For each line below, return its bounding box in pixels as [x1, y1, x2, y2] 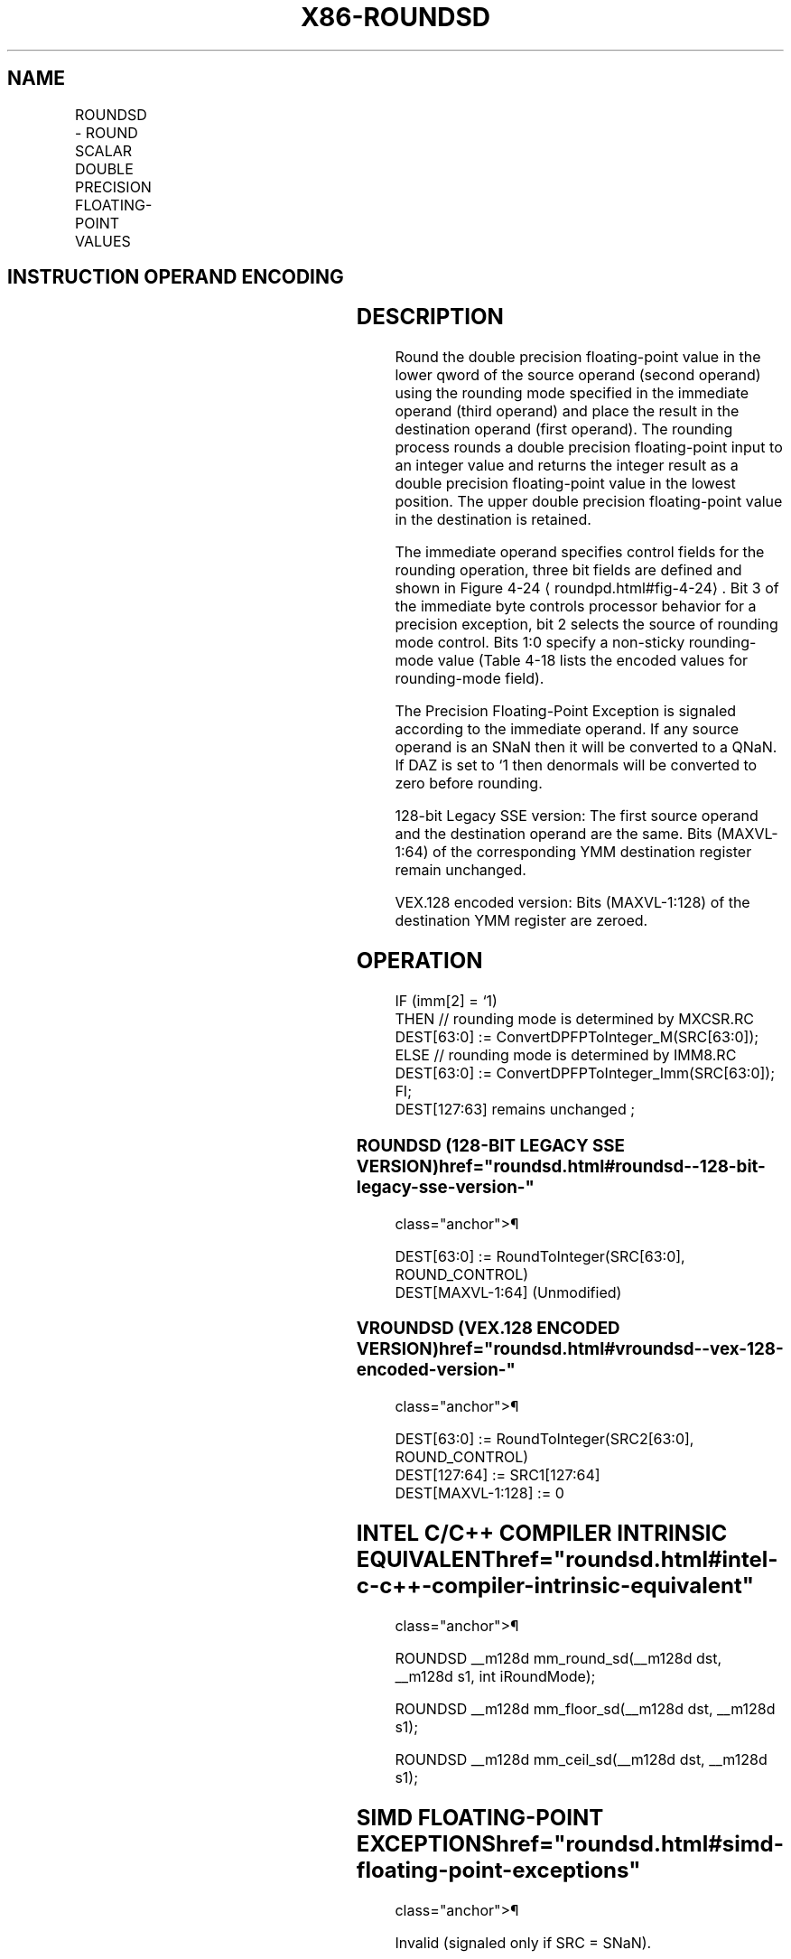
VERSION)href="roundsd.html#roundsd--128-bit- [356, 1155, 766, 1177]
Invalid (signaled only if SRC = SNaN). [395, 1933, 652, 1952]
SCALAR [74, 141, 133, 160]
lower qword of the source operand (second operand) [395, 366, 761, 385]
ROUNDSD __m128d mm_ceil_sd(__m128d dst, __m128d [395, 1749, 768, 1768]
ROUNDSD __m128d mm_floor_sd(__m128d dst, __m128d [395, 1699, 776, 1718]
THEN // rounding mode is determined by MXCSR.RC [395, 1010, 754, 1029]
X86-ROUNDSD [300, 2, 491, 33]
